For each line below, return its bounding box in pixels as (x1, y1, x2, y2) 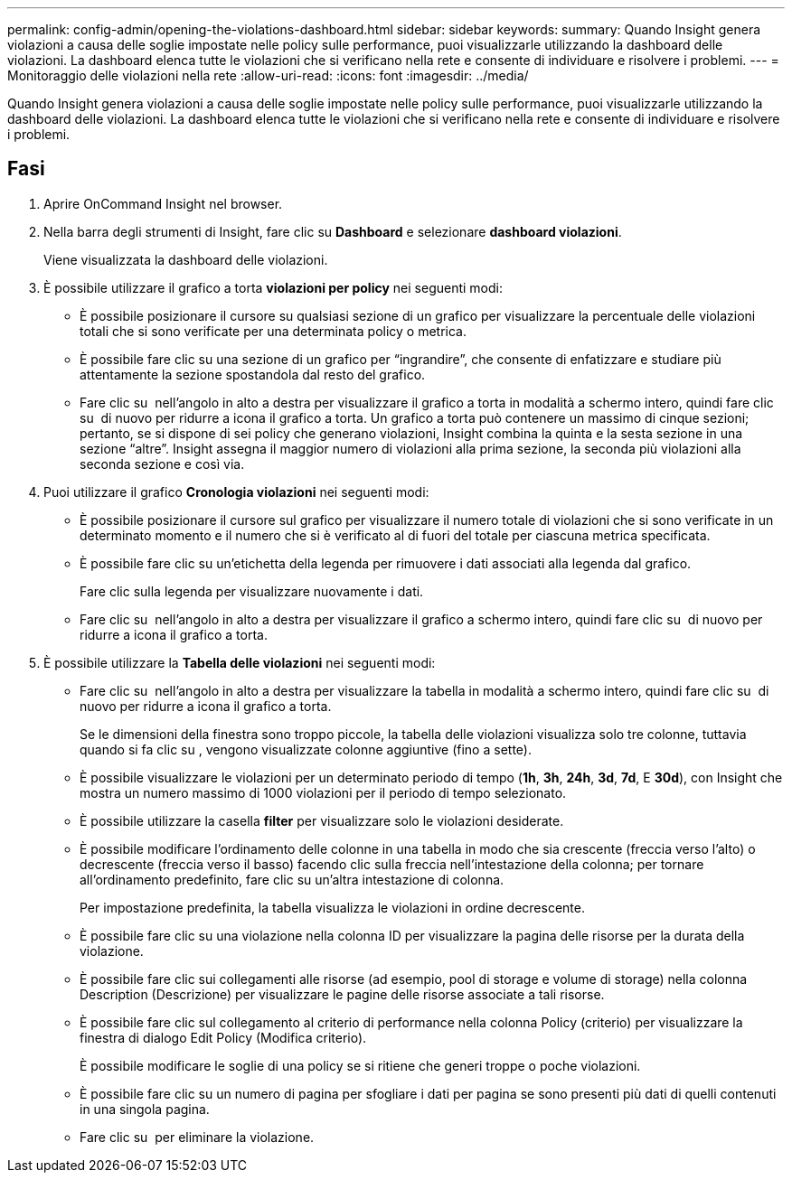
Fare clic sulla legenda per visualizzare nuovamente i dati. (80, 583, 424, 599)
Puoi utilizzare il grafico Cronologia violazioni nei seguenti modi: (43, 483, 429, 500)
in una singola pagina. (80, 1100, 210, 1117)
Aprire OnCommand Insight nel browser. (43, 195, 283, 211)
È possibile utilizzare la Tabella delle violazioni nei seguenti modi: (43, 654, 436, 670)
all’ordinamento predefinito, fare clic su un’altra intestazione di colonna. (80, 871, 504, 887)
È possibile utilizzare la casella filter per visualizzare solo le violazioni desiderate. (80, 812, 564, 829)
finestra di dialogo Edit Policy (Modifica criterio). (80, 1029, 367, 1045)
